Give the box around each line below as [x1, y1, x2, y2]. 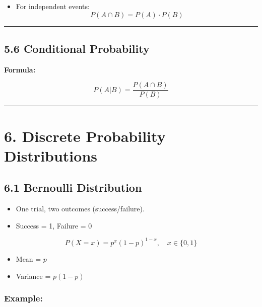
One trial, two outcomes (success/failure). [16, 203, 145, 214]
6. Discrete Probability [4, 125, 166, 146]
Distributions [4, 145, 97, 166]
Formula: [4, 64, 36, 74]
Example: [4, 292, 43, 304]
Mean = [16, 253, 41, 264]
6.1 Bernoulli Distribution [4, 180, 142, 195]
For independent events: [16, 1, 90, 11]
